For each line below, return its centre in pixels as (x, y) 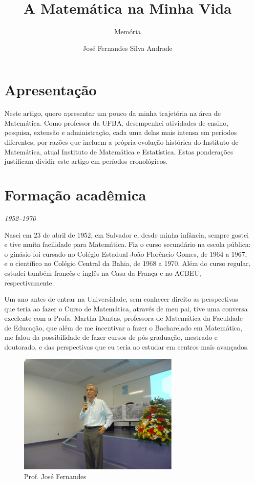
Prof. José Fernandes (55, 476)
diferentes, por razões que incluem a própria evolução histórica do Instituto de (121, 142)
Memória (127, 32)
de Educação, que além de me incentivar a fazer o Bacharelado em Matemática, (123, 327)
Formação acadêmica (75, 195)
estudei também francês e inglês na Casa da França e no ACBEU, (103, 273)
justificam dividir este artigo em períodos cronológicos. (86, 161)
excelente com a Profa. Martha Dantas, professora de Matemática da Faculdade (124, 318)
